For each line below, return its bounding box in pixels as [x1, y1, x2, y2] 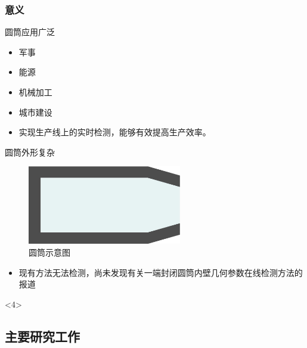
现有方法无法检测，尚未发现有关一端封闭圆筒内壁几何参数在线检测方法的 [18, 266, 303, 278]
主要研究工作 [5, 327, 80, 345]
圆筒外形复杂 [5, 145, 55, 158]
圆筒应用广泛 [5, 26, 55, 38]
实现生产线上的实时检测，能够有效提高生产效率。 [18, 126, 211, 138]
